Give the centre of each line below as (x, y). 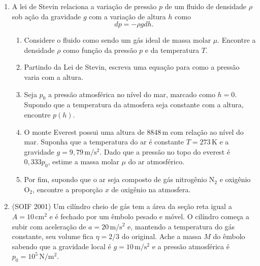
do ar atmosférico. (156, 161)
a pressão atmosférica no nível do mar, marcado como (132, 94)
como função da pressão (100, 50)
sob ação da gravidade (46, 16)
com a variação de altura (127, 16)
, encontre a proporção (68, 189)
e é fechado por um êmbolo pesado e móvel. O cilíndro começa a (149, 216)
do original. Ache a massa (161, 236)
